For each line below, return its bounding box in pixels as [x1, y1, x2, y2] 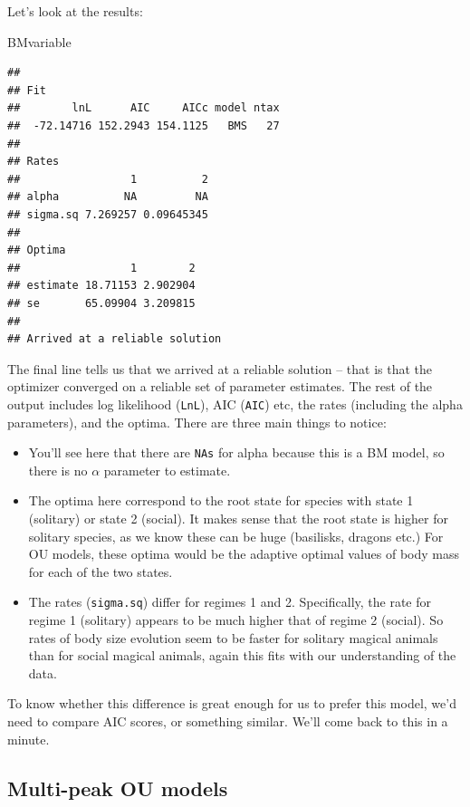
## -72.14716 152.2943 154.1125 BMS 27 [7, 119, 280, 132]
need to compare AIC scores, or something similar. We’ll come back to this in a [7, 711, 448, 730]
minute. [7, 729, 50, 748]
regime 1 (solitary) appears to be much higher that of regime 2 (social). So [28, 610, 444, 629]
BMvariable [7, 32, 72, 51]
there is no [28, 460, 88, 479]
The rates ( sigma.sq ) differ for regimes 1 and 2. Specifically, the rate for [28, 592, 432, 611]
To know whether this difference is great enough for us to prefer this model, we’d [7, 694, 456, 713]
